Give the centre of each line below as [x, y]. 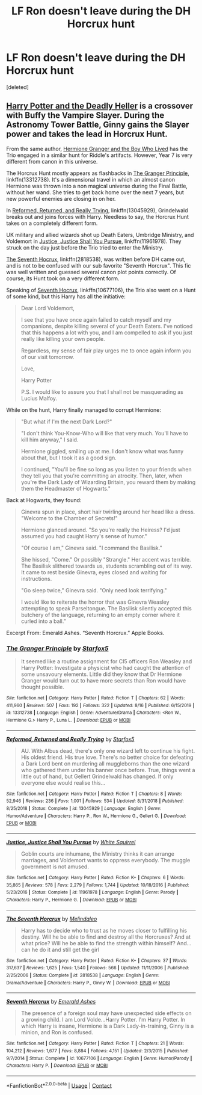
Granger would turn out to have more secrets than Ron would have [103, 681]
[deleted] [17, 87]
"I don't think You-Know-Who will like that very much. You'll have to [104, 433]
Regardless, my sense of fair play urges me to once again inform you [106, 351]
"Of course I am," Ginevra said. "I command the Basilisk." [91, 548]
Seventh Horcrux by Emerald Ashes [51, 1002]
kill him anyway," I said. [50, 440]
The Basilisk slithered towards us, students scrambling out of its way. [106, 566]
